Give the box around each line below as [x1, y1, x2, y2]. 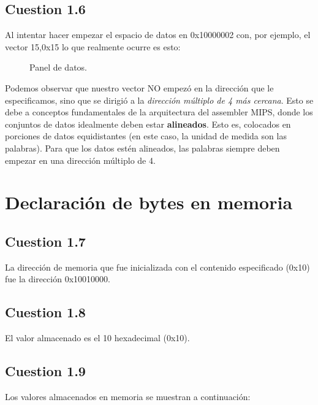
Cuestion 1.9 [5, 361, 86, 380]
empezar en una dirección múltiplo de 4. [5, 153, 156, 166]
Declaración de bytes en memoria [5, 190, 293, 215]
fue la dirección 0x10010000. [5, 272, 110, 285]
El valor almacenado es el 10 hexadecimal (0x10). [5, 331, 190, 344]
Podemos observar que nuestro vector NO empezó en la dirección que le [5, 81, 274, 94]
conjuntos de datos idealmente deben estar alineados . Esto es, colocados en [5, 117, 291, 130]
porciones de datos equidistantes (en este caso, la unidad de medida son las [5, 129, 287, 142]
